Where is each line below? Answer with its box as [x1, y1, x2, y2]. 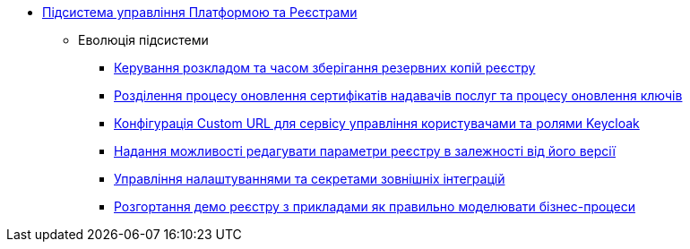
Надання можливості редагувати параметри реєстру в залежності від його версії [114, 143, 617, 159]
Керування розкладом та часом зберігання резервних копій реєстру [114, 60, 536, 75]
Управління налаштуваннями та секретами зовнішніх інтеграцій [114, 171, 505, 186]
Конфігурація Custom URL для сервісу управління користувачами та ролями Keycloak [114, 116, 640, 131]
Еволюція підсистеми [78, 32, 209, 47]
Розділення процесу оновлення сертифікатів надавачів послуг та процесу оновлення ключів [114, 88, 683, 103]
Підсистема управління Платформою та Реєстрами [42, 4, 358, 20]
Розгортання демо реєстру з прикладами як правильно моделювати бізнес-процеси [114, 199, 635, 214]
